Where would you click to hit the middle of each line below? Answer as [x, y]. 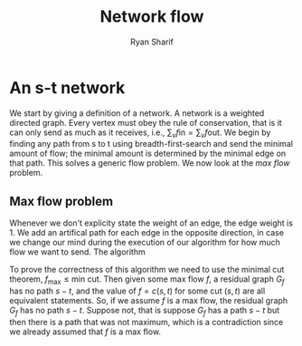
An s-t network [67, 87]
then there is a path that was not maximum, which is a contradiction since [146, 322]
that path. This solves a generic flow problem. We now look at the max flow [150, 163]
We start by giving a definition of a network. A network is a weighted [137, 113]
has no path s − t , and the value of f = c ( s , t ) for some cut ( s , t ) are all [137, 291]
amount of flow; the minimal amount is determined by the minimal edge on [148, 154]
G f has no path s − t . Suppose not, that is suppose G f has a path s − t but [145, 312]
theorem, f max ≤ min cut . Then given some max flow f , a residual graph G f [147, 280]
